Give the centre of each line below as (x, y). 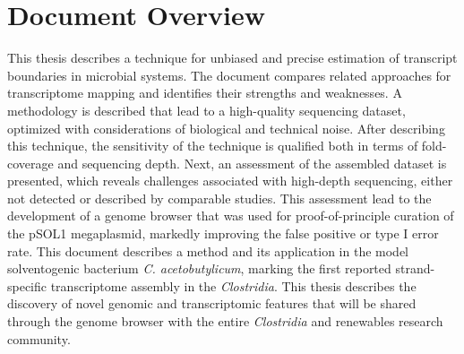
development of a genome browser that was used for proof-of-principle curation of (231, 216)
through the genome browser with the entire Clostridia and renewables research (225, 321)
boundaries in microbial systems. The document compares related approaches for (229, 75)
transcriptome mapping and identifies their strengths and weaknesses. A (205, 93)
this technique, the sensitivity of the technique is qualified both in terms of (213, 146)
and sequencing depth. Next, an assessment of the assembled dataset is (252, 163)
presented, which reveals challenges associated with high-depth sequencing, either (230, 181)
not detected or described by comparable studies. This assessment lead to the (219, 198)
